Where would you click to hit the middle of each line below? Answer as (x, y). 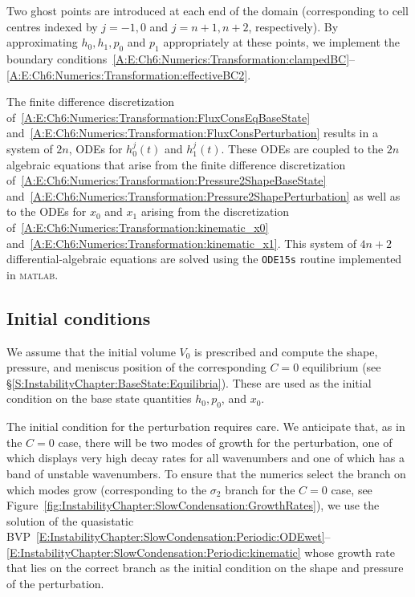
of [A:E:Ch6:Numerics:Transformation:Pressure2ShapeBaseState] (167, 180)
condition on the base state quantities (99, 398)
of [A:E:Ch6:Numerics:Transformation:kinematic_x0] (138, 227)
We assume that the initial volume (91, 351)
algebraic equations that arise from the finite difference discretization (176, 164)
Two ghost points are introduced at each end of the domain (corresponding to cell (207, 10)
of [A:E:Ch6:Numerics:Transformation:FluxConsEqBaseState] (159, 117)
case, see (352, 489)
